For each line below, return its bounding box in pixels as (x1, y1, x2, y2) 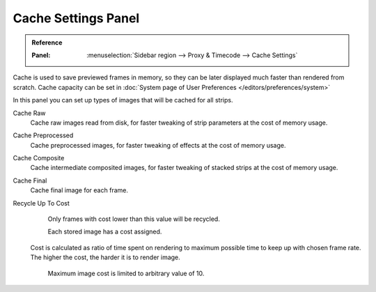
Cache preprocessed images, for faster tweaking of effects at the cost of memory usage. (30, 141, 286, 149)
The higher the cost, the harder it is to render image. (30, 253, 180, 261)
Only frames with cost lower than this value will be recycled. (47, 215, 221, 223)
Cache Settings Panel (13, 10, 140, 26)
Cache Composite (13, 154, 65, 162)
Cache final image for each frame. (30, 186, 129, 194)
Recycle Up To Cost (13, 199, 70, 207)
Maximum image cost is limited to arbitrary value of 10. (47, 269, 205, 277)
